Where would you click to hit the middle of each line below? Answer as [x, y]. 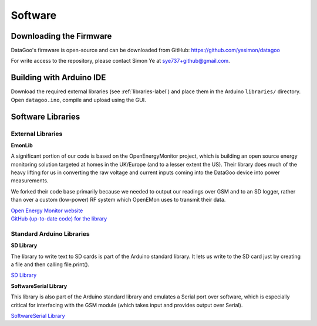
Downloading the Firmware [61, 36]
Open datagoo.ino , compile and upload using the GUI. [78, 100]
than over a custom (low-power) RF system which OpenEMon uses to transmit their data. [118, 200]
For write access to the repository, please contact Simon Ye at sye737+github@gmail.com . [120, 61]
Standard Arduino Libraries [50, 233]
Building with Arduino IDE [58, 78]
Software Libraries [45, 116]
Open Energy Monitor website [47, 210]
